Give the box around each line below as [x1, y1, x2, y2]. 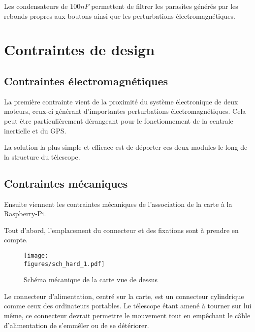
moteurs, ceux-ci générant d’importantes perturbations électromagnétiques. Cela [4, 106, 246, 116]
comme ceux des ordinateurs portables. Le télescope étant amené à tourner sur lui [4, 300, 252, 311]
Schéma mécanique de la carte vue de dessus [24, 274, 158, 285]
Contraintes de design [4, 39, 155, 60]
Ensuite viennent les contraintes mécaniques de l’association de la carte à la [4, 199, 232, 209]
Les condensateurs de [4, 1, 68, 11]
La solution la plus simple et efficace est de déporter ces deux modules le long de [4, 142, 248, 152]
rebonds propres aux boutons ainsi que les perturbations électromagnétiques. [4, 10, 235, 21]
